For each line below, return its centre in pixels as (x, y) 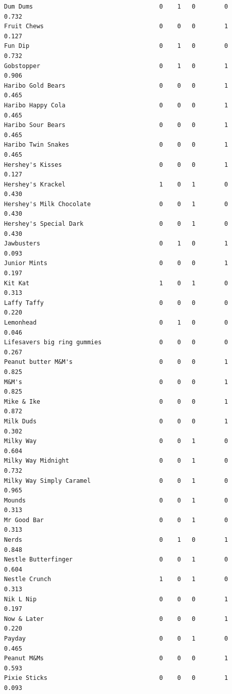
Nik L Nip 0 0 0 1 (116, 599)
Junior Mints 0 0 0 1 (116, 263)
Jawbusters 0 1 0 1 (116, 244)
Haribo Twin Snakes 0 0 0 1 (116, 145)
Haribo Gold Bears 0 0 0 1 (116, 85)
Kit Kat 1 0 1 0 (116, 283)
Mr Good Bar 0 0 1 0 (116, 520)
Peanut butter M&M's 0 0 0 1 (116, 362)
